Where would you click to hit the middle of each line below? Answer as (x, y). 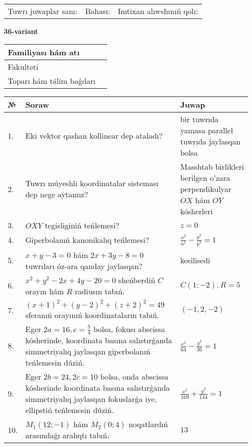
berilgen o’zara (205, 177)
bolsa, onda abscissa (134, 377)
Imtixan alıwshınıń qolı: (158, 11)
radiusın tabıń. (100, 291)
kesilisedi (195, 260)
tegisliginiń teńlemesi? (82, 225)
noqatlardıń (148, 424)
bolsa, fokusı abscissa (129, 329)
